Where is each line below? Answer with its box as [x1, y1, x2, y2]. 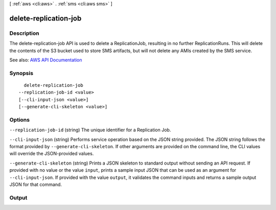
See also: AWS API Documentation [9, 57, 82, 63]
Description [9, 30, 39, 37]
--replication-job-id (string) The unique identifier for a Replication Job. [9, 127, 171, 133]
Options [9, 116, 30, 123]
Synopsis [9, 69, 33, 77]
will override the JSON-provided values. [9, 151, 94, 157]
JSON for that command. [9, 181, 62, 188]
